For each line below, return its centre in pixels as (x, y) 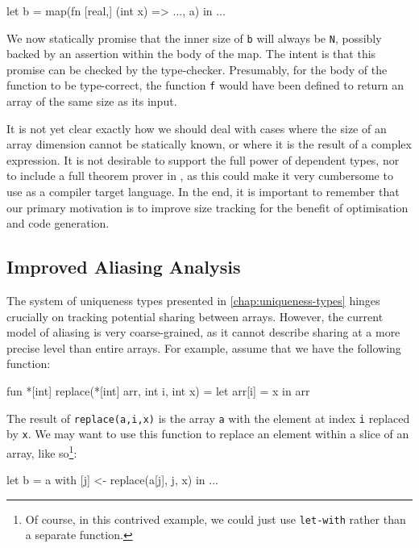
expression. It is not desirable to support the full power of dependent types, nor (203, 159)
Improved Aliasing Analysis (124, 267)
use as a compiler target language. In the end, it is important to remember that (203, 192)
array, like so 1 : (42, 451)
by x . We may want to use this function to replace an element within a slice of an (208, 434)
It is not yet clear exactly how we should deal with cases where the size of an (197, 128)
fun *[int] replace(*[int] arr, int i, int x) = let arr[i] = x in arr (158, 391)
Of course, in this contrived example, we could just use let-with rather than (216, 519)
